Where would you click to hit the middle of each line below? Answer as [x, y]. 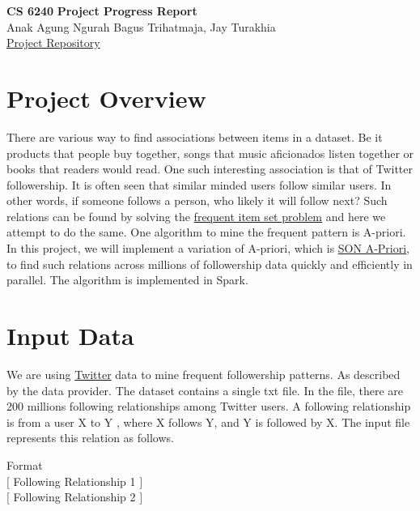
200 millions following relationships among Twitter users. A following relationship [209, 406]
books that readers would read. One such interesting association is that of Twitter [210, 169]
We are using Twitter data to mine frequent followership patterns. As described [204, 374]
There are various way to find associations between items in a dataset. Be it [195, 136]
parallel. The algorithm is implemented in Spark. [127, 280]
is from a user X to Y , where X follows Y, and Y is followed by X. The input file [208, 422]
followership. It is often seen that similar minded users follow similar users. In [199, 184]
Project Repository [53, 43]
